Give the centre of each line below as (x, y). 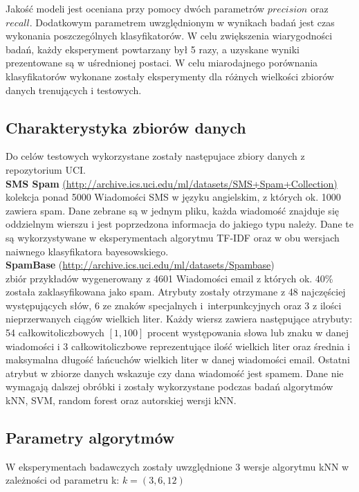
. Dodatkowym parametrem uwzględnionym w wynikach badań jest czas (182, 22)
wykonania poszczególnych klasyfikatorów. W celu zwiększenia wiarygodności (169, 36)
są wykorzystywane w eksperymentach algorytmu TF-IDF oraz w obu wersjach (173, 237)
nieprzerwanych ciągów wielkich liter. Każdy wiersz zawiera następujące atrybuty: (179, 319)
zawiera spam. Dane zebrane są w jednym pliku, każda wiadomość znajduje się (172, 210)
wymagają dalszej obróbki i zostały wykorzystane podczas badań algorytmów (169, 386)
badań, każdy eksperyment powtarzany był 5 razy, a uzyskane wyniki (153, 49)
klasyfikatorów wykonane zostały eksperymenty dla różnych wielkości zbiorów (170, 76)
